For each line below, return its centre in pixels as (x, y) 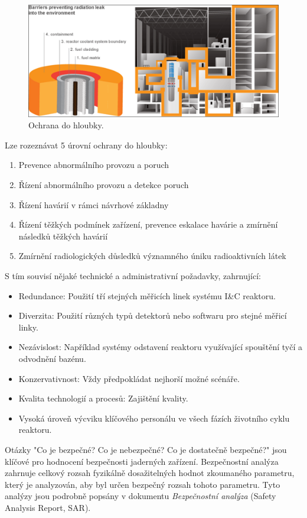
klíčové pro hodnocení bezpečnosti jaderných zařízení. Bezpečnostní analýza (142, 461)
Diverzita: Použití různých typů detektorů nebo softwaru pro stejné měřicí (153, 315)
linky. (28, 327)
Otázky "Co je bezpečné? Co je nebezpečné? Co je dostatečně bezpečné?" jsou (146, 449)
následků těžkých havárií (63, 236)
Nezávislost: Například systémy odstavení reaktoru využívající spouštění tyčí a (160, 347)
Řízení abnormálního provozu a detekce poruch (104, 185)
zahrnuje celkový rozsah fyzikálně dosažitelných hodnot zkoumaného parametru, (150, 473)
